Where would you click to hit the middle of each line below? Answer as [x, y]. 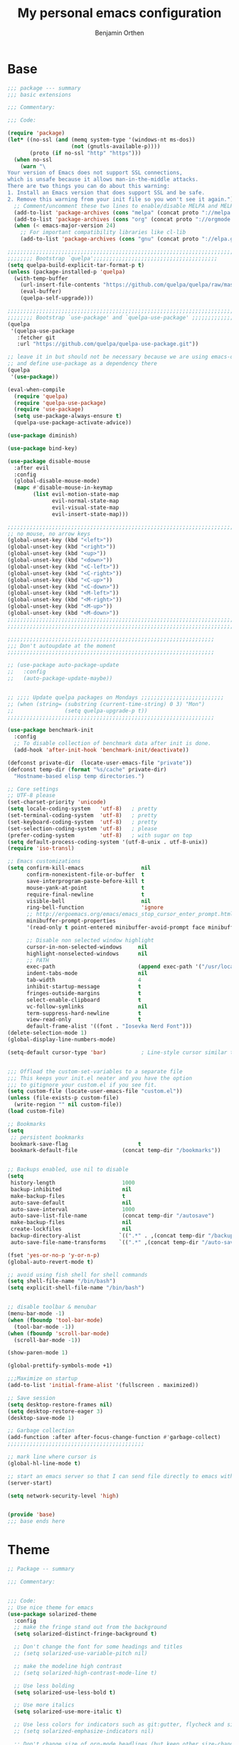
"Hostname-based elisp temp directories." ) [79, 776]
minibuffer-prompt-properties [71, 921]
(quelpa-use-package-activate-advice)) [73, 423]
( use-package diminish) [43, 436]
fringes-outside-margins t [84, 993]
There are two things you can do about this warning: [89, 186]
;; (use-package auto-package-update [63, 665]
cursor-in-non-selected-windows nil [87, 947]
